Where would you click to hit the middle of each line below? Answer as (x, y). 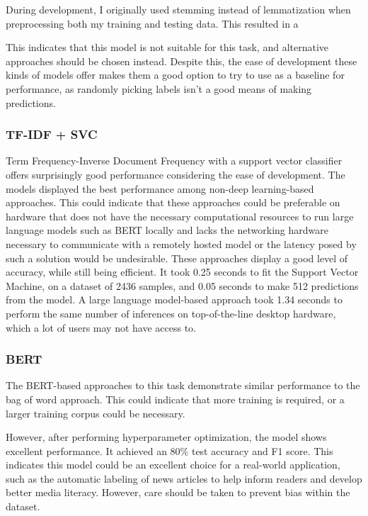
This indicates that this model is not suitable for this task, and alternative (167, 47)
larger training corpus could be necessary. (96, 413)
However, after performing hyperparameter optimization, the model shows (166, 437)
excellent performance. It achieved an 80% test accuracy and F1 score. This (169, 450)
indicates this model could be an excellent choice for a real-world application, (173, 465)
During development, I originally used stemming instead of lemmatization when (178, 9)
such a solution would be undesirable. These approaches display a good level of (177, 258)
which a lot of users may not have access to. (101, 327)
